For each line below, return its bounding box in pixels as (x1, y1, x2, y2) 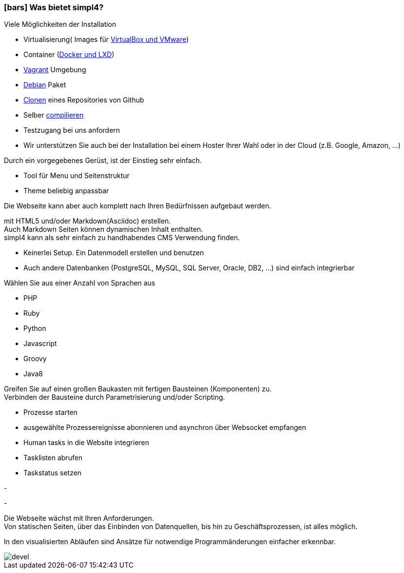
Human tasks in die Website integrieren (23, 438, 150, 447)
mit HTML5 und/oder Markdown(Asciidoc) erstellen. (4, 217, 171, 225)
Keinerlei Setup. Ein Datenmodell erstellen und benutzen (23, 248, 204, 257)
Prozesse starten (23, 408, 78, 417)
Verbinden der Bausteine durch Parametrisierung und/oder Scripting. (4, 393, 225, 402)
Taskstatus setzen (23, 469, 82, 477)
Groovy (23, 354, 47, 363)
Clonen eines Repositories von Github (23, 96, 144, 104)
